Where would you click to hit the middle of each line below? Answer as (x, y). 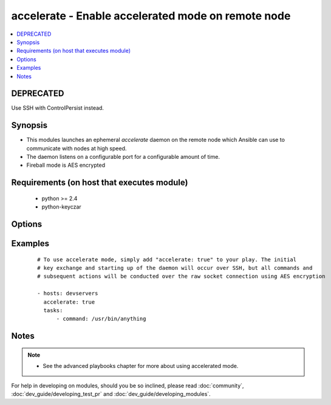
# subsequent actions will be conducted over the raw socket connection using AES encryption (181, 276)
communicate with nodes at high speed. (77, 148)
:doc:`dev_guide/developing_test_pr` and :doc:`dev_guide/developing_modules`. (111, 394)
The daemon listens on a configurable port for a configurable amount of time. (123, 157)
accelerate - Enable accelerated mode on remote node (151, 16)
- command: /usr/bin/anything (101, 319)
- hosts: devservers (68, 293)
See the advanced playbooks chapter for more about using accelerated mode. (141, 366)
